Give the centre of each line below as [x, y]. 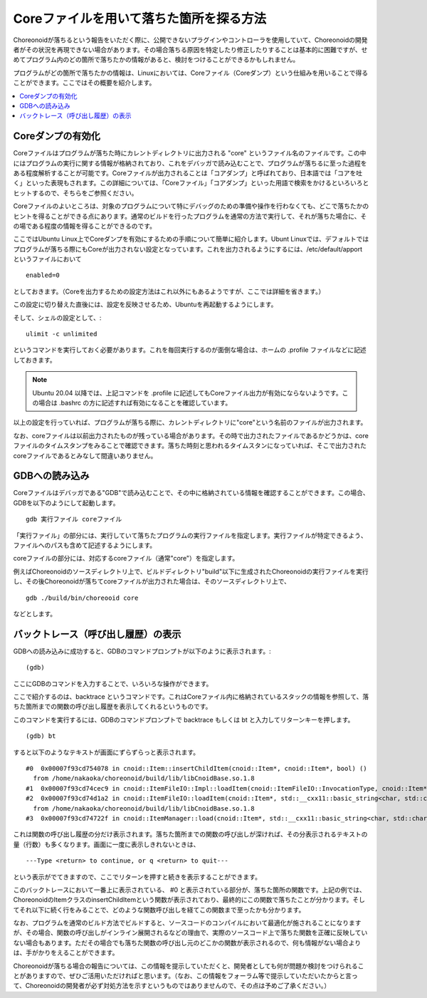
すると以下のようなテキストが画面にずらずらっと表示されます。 [106, 752]
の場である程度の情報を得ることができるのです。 [85, 226]
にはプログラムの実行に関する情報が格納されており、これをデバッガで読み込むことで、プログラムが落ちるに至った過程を [190, 163]
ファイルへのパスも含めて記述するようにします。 [85, 546]
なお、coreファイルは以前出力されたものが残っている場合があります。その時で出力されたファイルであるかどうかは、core [191, 435]
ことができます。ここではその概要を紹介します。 [84, 83]
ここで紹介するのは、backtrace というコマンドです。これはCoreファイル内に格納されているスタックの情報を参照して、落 [191, 697]
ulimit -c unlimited [62, 334]
